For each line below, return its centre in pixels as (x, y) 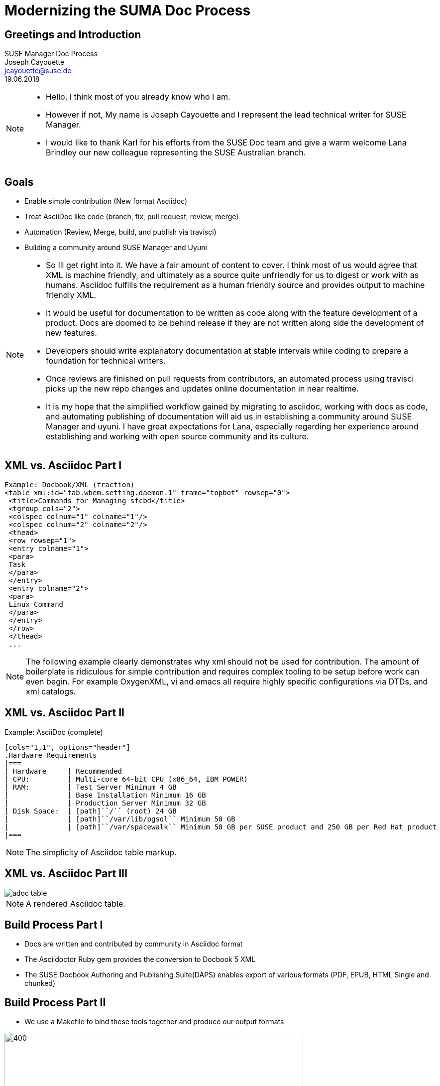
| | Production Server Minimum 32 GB (105, 803)
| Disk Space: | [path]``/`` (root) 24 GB (91, 811)
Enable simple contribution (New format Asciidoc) (106, 201)
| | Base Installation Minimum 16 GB (105, 795)
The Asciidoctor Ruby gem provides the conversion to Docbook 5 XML (140, 959)
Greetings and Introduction (73, 34)
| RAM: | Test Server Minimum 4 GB (91, 787)
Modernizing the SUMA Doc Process (128, 10)
